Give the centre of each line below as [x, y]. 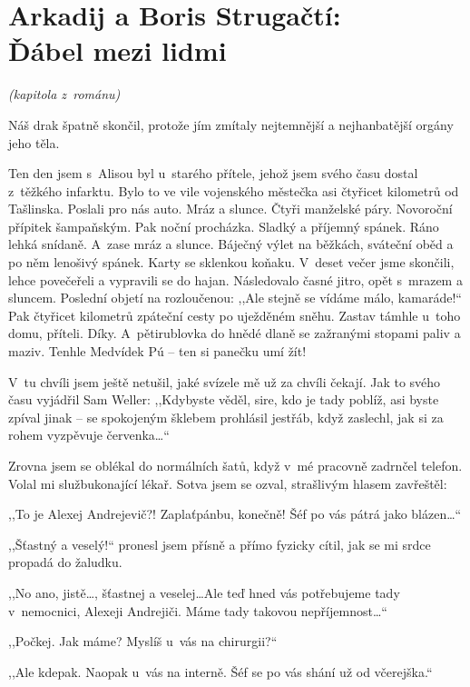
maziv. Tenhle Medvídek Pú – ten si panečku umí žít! [157, 351]
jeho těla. [34, 142]
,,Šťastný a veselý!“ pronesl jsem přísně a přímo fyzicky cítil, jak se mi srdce [220, 544]
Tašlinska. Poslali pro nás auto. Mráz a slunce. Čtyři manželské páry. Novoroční [230, 209]
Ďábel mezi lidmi [117, 50]
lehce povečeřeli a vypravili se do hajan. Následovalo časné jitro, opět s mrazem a [235, 279]
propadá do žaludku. [65, 562]
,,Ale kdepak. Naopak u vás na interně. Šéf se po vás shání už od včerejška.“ [220, 671]
